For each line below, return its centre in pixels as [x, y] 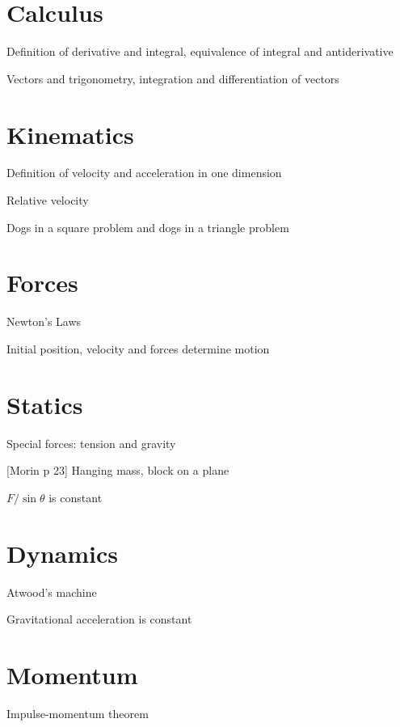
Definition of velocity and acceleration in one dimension [144, 173]
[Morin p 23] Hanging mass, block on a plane [118, 470]
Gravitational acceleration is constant [99, 619]
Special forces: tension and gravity [91, 443]
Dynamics [63, 553]
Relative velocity [48, 200]
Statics [45, 404]
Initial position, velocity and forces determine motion [138, 348]
